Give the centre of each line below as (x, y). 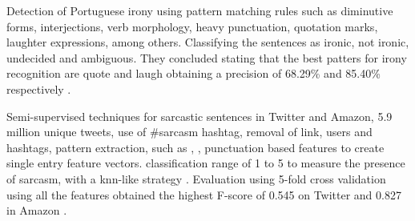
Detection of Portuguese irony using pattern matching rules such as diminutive (200, 10)
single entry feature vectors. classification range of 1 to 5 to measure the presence (206, 163)
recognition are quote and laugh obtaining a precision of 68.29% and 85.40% (193, 73)
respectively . (39, 88)
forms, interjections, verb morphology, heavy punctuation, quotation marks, (192, 26)
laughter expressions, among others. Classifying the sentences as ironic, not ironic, (208, 42)
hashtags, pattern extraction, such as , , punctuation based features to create (195, 147)
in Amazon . (37, 210)
